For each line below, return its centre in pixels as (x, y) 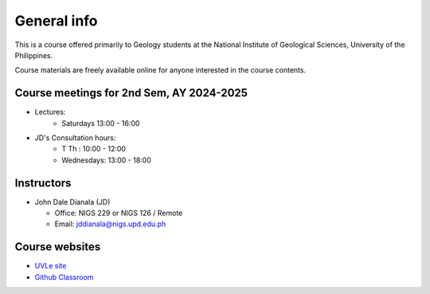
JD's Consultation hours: (75, 138)
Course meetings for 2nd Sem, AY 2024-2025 (131, 93)
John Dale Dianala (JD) (72, 202)
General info (57, 21)
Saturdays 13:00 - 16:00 (101, 123)
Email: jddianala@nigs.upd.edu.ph (110, 224)
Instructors (43, 183)
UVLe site (51, 266)
